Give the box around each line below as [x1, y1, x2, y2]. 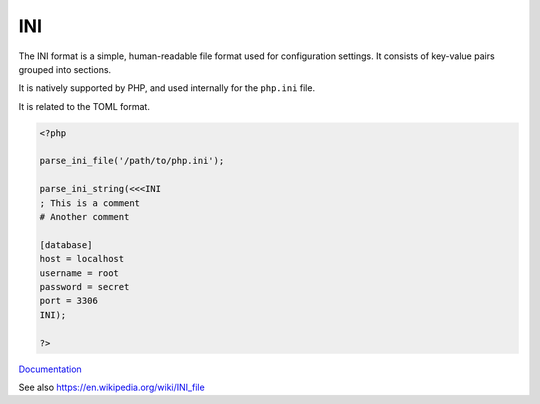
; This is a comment [39, 197, 140, 209]
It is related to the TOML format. [18, 100, 150, 112]
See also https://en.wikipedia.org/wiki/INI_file [18, 381, 205, 393]
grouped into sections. [18, 63, 112, 75]
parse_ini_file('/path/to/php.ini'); [39, 155, 225, 167]
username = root [39, 267, 120, 279]
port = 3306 [39, 295, 99, 307]
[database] [39, 239, 93, 250]
